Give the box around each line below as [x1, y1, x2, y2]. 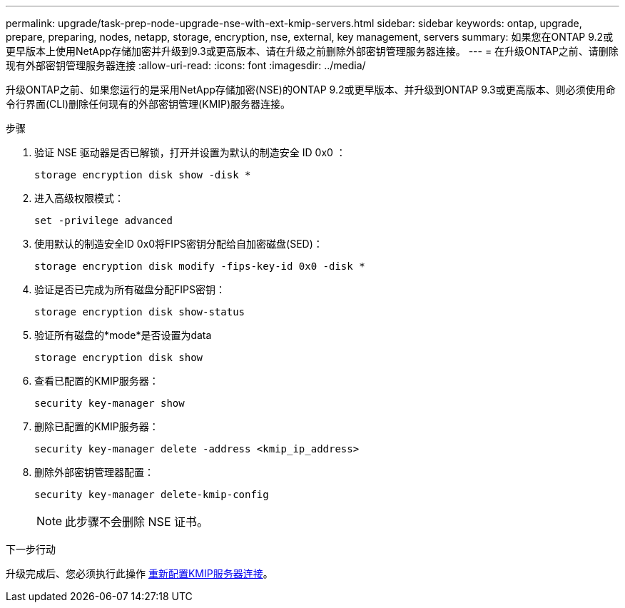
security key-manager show [34, 397, 185, 409]
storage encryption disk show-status [34, 306, 245, 318]
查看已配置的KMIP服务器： [34, 375, 159, 387]
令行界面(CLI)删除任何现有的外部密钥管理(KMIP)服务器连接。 [6, 98, 291, 110]
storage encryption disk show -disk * [34, 169, 251, 181]
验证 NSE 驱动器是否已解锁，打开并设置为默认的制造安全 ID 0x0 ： [34, 146, 346, 158]
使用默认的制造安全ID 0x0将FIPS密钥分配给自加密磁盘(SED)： [34, 238, 323, 250]
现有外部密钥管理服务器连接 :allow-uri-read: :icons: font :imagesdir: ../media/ [6, 59, 366, 71]
